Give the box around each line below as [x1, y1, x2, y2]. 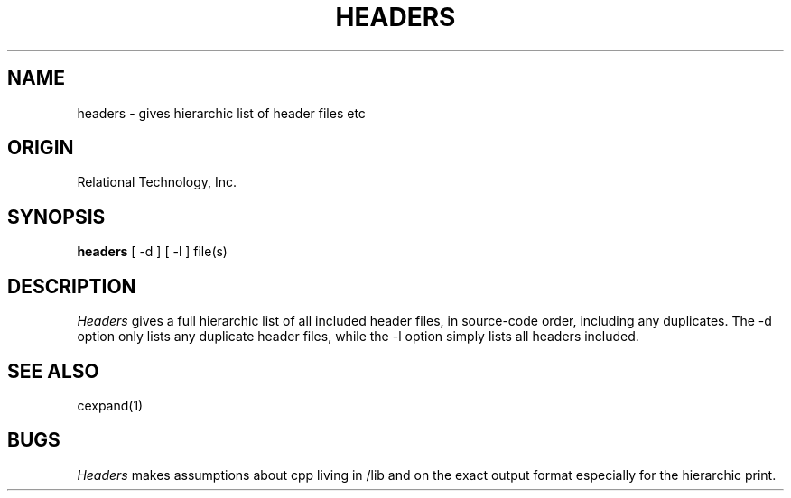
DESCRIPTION [7, 274, 136, 298]
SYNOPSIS [7, 205, 106, 228]
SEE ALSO [7, 359, 99, 383]
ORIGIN [7, 136, 74, 160]
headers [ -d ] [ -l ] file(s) [77, 244, 228, 260]
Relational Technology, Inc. [77, 174, 237, 190]
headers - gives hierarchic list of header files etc [77, 105, 366, 121]
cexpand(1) [77, 397, 144, 413]
